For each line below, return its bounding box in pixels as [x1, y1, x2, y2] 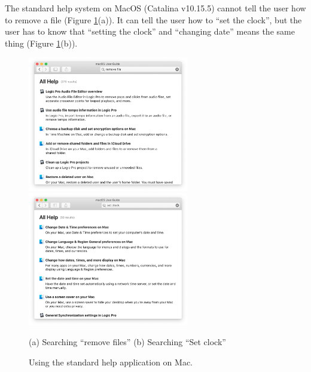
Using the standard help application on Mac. [29, 355, 193, 368]
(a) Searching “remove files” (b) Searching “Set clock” [29, 336, 226, 348]
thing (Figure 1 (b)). [5, 36, 78, 49]
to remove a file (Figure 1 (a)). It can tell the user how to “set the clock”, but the [5, 13, 302, 26]
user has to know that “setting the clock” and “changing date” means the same [5, 25, 295, 38]
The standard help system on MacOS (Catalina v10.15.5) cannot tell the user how [5, 2, 306, 14]
